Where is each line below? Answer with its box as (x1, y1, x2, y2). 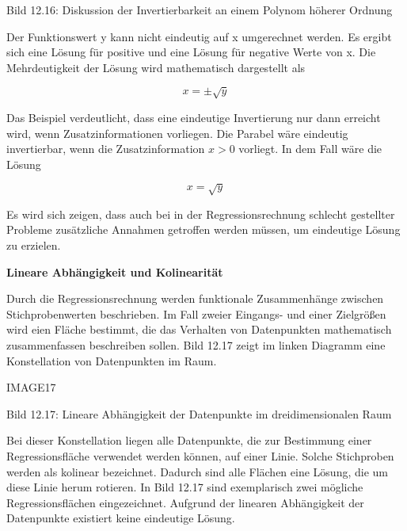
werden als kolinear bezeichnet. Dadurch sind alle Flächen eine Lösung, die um (6, 463, 388, 479)
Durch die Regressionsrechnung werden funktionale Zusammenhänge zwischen (6, 290, 384, 307)
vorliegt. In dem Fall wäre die (238, 140, 382, 157)
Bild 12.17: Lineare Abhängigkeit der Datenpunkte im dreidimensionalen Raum (6, 405, 392, 422)
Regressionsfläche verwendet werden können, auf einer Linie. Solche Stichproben (6, 447, 394, 464)
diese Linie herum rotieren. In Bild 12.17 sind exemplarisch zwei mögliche (6, 479, 363, 495)
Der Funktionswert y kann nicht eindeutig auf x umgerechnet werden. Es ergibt (6, 28, 392, 44)
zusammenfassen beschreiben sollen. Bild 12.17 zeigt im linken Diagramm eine (6, 337, 386, 353)
